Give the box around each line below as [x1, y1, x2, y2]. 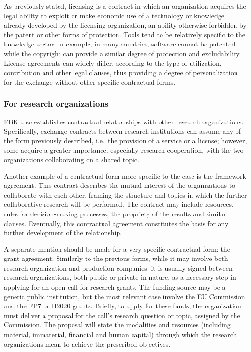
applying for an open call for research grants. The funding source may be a [4, 282, 226, 292]
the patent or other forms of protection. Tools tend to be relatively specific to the [4, 29, 245, 39]
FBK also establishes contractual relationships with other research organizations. [4, 116, 244, 126]
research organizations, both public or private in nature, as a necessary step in [4, 272, 236, 282]
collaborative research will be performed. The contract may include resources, [4, 199, 234, 209]
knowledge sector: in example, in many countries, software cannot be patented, [4, 39, 237, 49]
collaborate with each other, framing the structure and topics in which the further [4, 189, 247, 199]
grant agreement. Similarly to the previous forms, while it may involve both [4, 253, 228, 263]
